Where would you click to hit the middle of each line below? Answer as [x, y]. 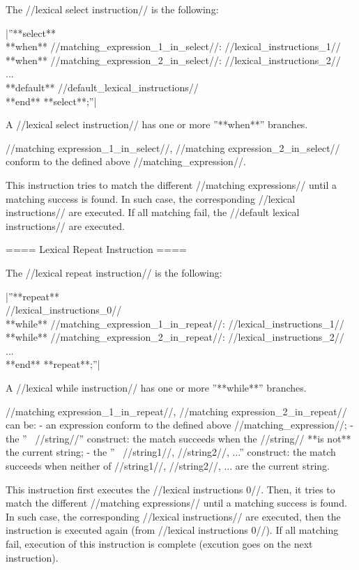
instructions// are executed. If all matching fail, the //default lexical [153, 212]
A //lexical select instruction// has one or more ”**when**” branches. [157, 124]
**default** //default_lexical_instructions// [102, 87]
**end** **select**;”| [51, 101]
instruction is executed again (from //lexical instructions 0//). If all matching [172, 530]
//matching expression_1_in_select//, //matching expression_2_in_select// [173, 147]
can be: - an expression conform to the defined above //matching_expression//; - [179, 425]
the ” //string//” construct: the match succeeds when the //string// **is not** [178, 438]
